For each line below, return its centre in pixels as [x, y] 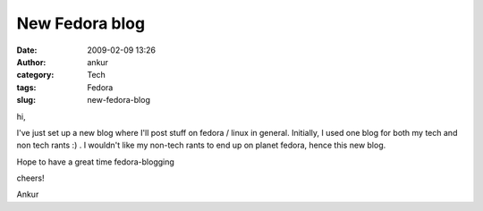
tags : [26, 87]
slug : [26, 100]
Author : [31, 62]
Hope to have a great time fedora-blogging [95, 162]
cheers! [30, 178]
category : [35, 75]
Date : [27, 50]
